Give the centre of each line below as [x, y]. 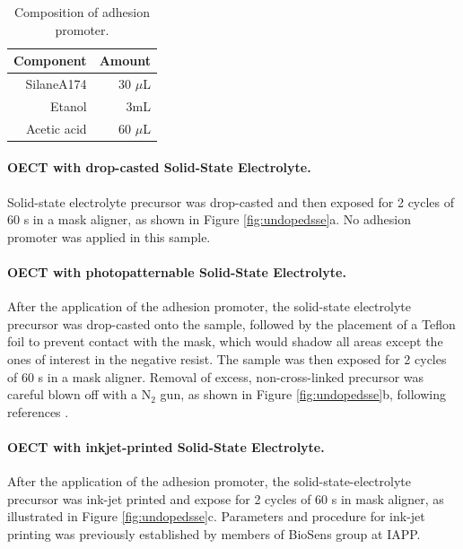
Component [50, 61]
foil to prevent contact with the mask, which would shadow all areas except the [225, 341]
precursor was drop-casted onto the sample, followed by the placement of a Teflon [231, 323]
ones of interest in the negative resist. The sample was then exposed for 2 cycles [227, 358]
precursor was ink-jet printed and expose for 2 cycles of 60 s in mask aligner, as [226, 498]
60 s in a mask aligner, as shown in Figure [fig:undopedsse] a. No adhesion [210, 219]
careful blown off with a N [79, 394]
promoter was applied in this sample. [109, 236]
